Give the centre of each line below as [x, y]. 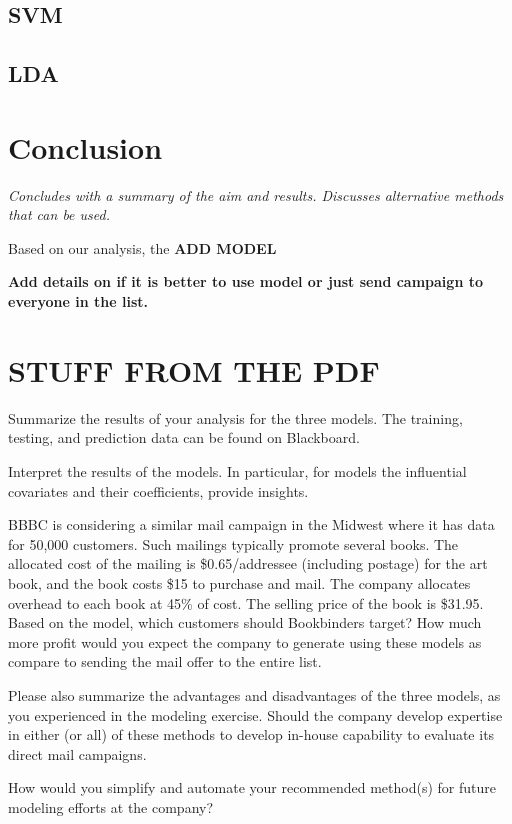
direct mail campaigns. [77, 753]
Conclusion [85, 146]
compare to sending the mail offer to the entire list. [165, 661]
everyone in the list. [78, 301]
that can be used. [59, 214]
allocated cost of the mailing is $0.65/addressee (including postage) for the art [248, 563]
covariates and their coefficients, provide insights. [158, 490]
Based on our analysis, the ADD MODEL [142, 247]
